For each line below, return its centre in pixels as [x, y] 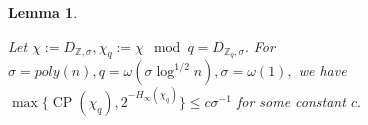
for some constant [291, 100]
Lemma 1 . [43, 12]
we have [322, 70]
